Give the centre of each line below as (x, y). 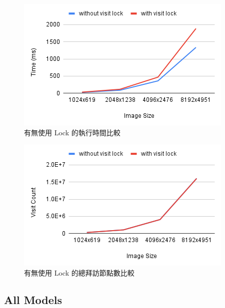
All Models (33, 299)
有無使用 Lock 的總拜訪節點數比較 (79, 272)
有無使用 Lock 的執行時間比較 (72, 132)
